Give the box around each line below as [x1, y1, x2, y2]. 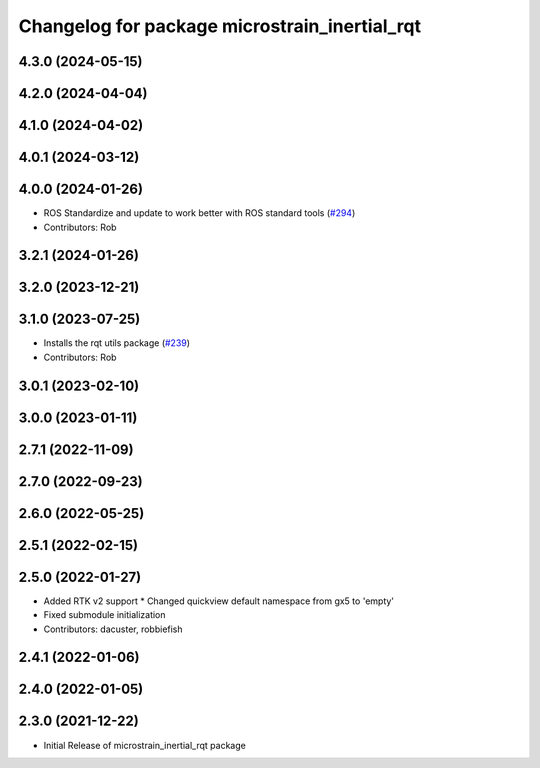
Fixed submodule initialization [43, 609, 166, 621]
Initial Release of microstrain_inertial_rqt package [43, 739, 247, 751]
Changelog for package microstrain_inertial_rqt [18, 15, 422, 37]
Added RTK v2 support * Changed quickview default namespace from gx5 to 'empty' [43, 595, 395, 607]
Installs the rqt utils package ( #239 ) [43, 337, 190, 349]
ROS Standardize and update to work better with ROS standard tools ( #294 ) [43, 207, 356, 219]
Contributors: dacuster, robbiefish [43, 623, 184, 635]
